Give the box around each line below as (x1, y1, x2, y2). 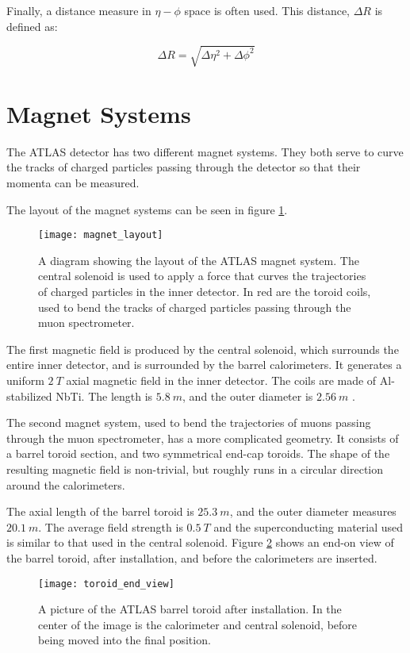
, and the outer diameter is (182, 387, 313, 404)
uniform (6, 372, 44, 389)
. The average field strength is (38, 518, 183, 535)
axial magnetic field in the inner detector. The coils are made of (66, 372, 377, 389)
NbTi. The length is (56, 387, 153, 404)
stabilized (6, 387, 52, 404)
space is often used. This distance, (184, 2, 350, 18)
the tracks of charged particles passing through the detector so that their (6, 159, 361, 175)
